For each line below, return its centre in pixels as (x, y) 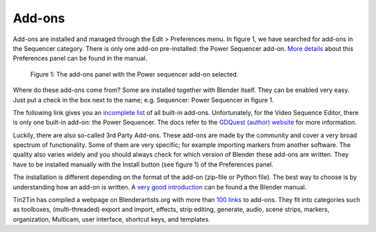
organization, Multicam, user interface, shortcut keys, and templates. (111, 219)
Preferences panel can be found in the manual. (80, 59)
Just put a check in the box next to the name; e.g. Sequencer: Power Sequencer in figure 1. (143, 100)
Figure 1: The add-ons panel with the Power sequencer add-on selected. (134, 74)
